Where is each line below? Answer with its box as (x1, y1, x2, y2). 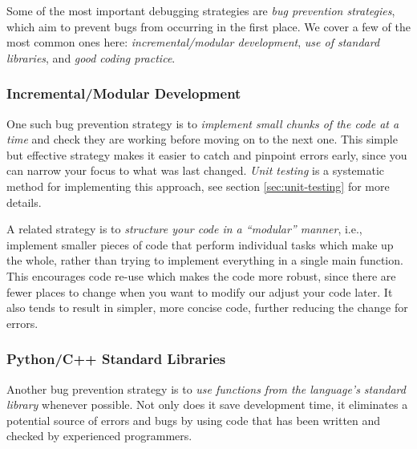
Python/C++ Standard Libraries (6, 349, 226, 369)
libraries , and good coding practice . (6, 49, 176, 66)
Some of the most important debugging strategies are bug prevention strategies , (6, 2, 395, 18)
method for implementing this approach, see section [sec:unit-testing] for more (6, 177, 390, 194)
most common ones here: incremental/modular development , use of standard (6, 34, 380, 51)
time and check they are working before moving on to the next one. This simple (6, 131, 398, 148)
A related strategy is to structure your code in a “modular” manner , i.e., (6, 220, 362, 237)
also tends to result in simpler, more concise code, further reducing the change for (6, 299, 408, 316)
